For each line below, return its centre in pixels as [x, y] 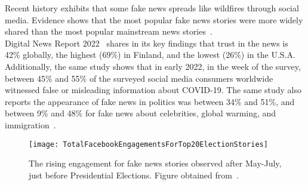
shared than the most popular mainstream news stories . [109, 31]
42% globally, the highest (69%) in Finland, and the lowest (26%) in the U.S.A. [150, 55]
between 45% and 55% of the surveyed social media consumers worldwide [139, 78]
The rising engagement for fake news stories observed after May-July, [155, 163]
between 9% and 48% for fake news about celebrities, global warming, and [141, 113]
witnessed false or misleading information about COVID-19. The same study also [153, 90]
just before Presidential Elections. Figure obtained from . [134, 175]
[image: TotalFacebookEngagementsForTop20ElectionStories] [148, 144]
